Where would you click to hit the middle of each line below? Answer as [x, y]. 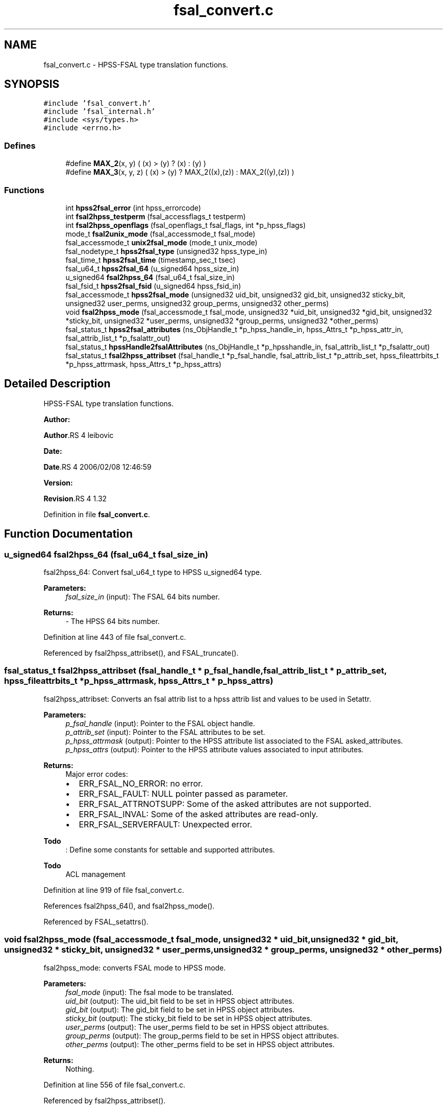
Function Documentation [68, 534]
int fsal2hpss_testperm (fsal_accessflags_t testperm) [156, 216]
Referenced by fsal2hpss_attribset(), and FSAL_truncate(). [141, 653]
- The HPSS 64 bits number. [113, 621]
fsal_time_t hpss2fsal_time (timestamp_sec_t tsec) [151, 260]
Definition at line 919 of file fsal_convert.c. [114, 890]
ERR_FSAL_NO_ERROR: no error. [141, 783]
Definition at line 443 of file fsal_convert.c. [115, 637]
